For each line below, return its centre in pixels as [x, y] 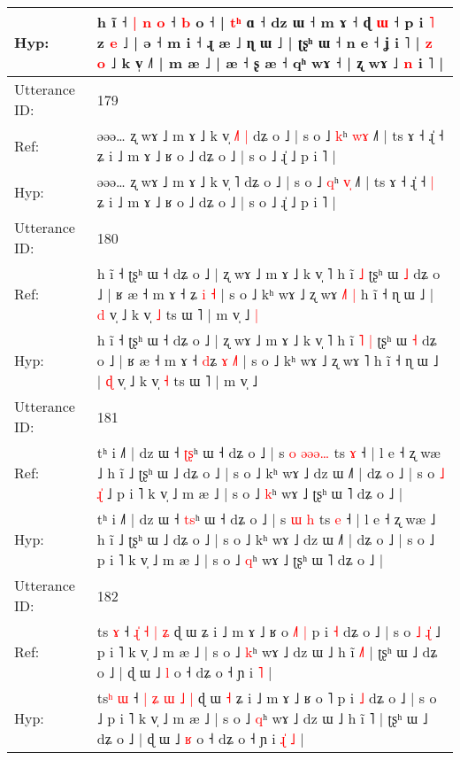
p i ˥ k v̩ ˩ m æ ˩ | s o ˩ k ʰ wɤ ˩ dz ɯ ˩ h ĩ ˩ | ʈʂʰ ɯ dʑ [267, 651]
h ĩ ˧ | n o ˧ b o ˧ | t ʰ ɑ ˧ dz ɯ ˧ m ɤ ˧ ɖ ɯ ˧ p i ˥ [265, 22]
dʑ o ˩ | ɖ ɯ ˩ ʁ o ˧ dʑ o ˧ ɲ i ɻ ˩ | [200, 738]
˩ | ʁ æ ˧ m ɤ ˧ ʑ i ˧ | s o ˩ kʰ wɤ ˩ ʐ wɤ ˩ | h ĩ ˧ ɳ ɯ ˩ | [265, 294]
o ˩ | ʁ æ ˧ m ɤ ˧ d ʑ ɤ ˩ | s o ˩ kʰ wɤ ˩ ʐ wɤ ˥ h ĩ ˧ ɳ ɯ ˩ [268, 360]
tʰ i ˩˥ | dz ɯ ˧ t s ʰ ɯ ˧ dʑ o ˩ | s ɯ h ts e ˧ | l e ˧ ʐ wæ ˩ [266, 519]
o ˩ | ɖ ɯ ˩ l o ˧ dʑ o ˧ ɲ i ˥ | [184, 672]
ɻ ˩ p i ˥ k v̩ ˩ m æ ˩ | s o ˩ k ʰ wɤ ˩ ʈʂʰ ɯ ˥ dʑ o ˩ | [250, 493]
